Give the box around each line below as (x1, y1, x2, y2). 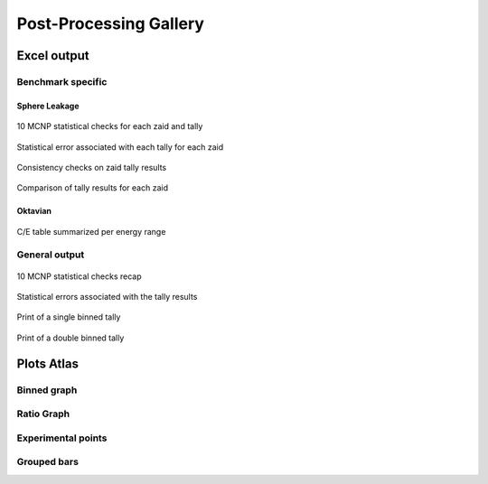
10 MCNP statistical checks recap (16, 271, 142, 282)
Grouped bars (16, 456, 79, 469)
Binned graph (16, 384, 78, 396)
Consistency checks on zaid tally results (16, 162, 167, 172)
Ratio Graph (16, 407, 70, 420)
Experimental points (16, 432, 108, 444)
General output (16, 248, 85, 261)
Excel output (16, 48, 89, 63)
